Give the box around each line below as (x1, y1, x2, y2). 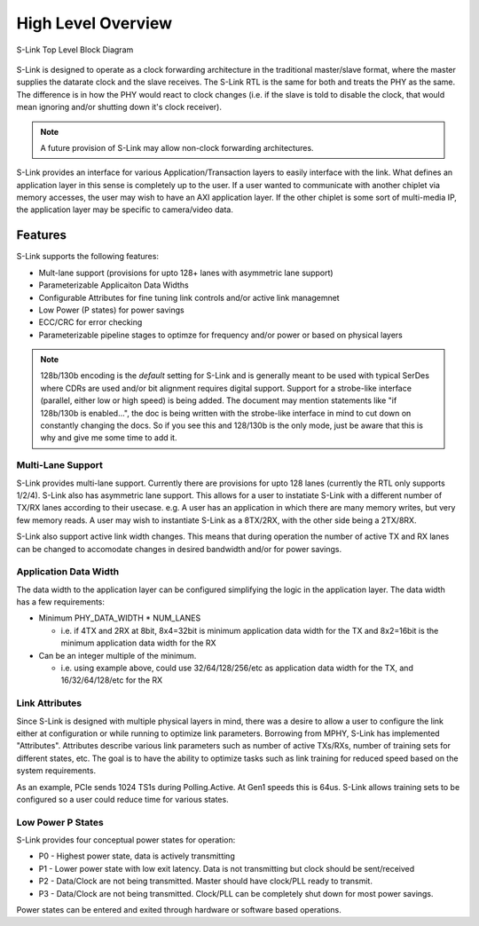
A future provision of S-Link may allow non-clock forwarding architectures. (40, 142, 314, 153)
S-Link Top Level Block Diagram (16, 44, 134, 55)
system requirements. (16, 765, 97, 776)
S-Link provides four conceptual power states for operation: (16, 835, 236, 845)
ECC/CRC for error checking (38, 317, 143, 328)
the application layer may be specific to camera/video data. (16, 204, 234, 215)
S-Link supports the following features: (16, 251, 160, 262)
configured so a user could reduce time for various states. (16, 794, 230, 804)
